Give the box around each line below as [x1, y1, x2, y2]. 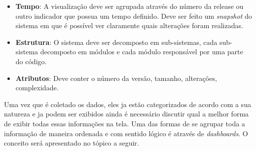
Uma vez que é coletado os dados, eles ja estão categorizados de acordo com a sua [4, 99, 251, 109]
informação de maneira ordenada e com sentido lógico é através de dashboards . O [4, 128, 248, 138]
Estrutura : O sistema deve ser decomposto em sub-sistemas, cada [15, 37, 218, 47]
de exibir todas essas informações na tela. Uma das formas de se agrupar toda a [4, 118, 245, 128]
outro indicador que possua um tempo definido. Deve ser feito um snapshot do [15, 10, 252, 21]
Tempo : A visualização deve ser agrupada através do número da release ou [15, 1, 244, 11]
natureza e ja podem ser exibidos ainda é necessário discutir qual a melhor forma [4, 109, 249, 119]
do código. [15, 56, 47, 66]
